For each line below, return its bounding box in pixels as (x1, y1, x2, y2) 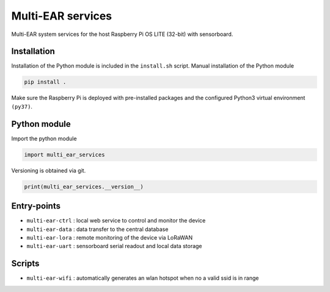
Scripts (11, 258, 40, 269)
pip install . (24, 79, 67, 85)
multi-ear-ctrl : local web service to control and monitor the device (26, 217, 206, 224)
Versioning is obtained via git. (11, 166, 86, 174)
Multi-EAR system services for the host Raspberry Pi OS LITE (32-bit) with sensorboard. (11, 30, 233, 38)
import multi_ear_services (24, 151, 105, 158)
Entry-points (11, 201, 61, 212)
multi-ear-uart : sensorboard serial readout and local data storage (26, 243, 202, 250)
